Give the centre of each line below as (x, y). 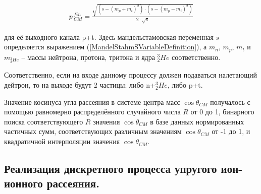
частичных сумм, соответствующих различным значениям (93, 131)
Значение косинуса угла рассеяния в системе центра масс (92, 102)
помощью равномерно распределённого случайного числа (92, 112)
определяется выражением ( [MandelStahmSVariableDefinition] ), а (106, 47)
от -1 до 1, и (231, 131)
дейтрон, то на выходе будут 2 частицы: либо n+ (80, 85)
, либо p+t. (185, 85)
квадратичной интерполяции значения (62, 141)
